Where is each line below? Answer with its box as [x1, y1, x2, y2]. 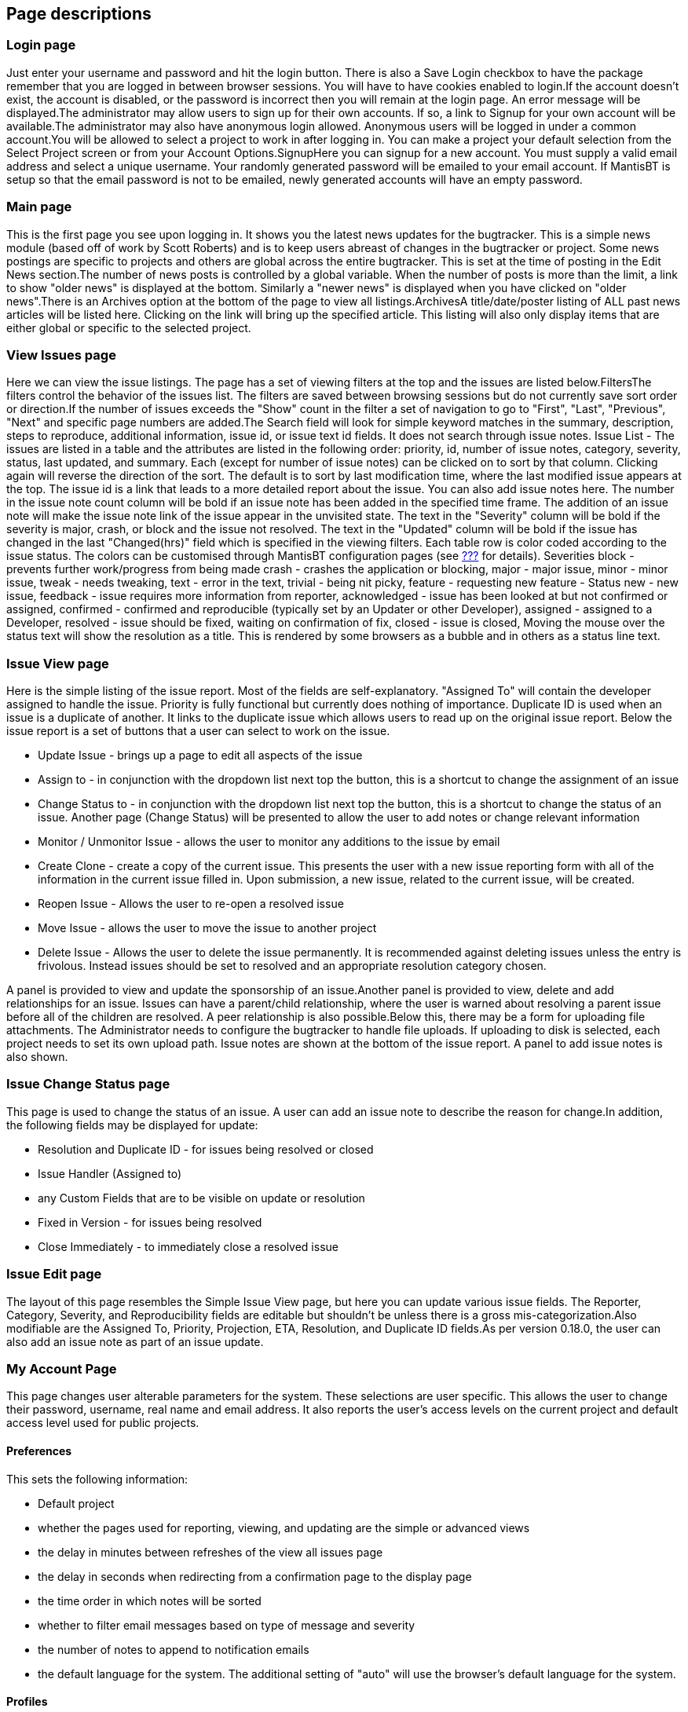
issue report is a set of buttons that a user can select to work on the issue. [6, 724, 390, 738]
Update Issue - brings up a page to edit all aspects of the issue [38, 748, 363, 763]
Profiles [6, 1695, 48, 1709]
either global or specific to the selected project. [6, 320, 251, 335]
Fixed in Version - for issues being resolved [38, 1215, 262, 1229]
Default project [38, 1496, 115, 1510]
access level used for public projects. [6, 1416, 199, 1430]
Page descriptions [6, 4, 152, 24]
